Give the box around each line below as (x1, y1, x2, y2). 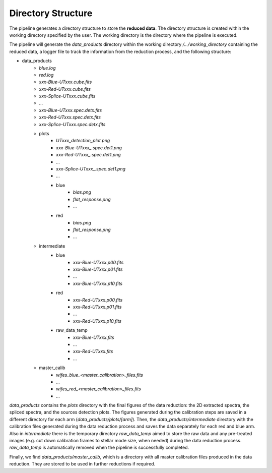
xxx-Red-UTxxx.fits (73, 348, 113, 354)
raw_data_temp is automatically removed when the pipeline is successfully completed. (9, 444, 189, 451)
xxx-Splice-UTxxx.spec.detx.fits (39, 121, 106, 127)
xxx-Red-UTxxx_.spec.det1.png (56, 152, 121, 158)
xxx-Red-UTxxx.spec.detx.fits (39, 114, 101, 121)
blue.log (39, 65, 56, 71)
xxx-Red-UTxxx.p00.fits (73, 297, 123, 303)
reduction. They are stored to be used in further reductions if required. (9, 461, 156, 467)
